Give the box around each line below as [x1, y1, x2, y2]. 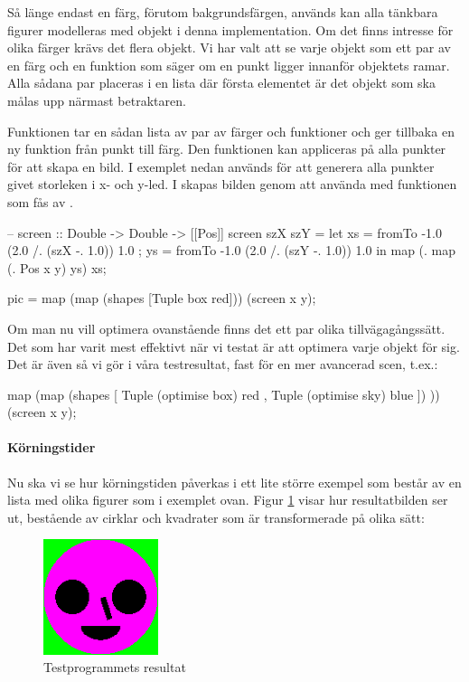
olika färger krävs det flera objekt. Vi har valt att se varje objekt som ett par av [7, 38, 451, 57]
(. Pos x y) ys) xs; [7, 258, 107, 277]
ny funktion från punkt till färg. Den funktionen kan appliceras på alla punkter [7, 139, 446, 158]
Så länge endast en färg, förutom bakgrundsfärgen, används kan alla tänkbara [7, 3, 438, 21]
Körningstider [7, 438, 96, 457]
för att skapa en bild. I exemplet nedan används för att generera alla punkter [7, 156, 435, 175]
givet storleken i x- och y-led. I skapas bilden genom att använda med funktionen [7, 175, 457, 194]
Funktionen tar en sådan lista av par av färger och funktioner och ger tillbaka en [7, 121, 455, 140]
